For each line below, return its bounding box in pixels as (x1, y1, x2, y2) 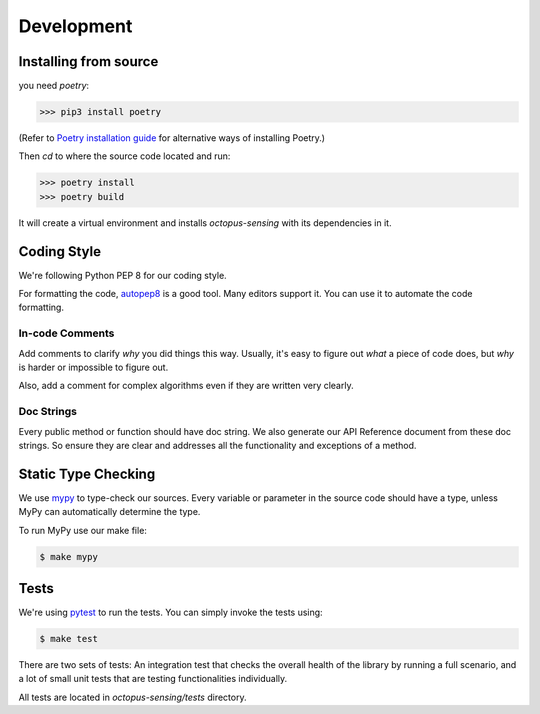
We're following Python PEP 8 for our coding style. (18, 269, 227, 281)
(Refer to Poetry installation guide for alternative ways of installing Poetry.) (18, 132, 325, 144)
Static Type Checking (18, 465, 156, 482)
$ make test (39, 633, 99, 645)
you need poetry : (18, 80, 90, 92)
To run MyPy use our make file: (18, 524, 147, 536)
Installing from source (18, 53, 159, 70)
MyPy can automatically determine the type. (18, 506, 201, 518)
